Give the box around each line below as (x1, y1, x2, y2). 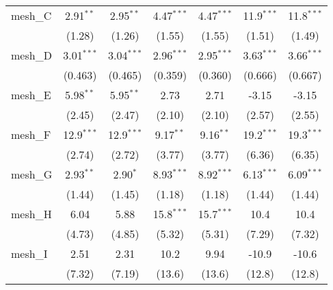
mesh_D (11, 47, 52, 63)
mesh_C (11, 8, 52, 23)
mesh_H (11, 206, 52, 222)
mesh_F (11, 127, 51, 142)
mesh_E (11, 87, 51, 103)
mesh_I (11, 246, 48, 261)
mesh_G (11, 166, 53, 182)
